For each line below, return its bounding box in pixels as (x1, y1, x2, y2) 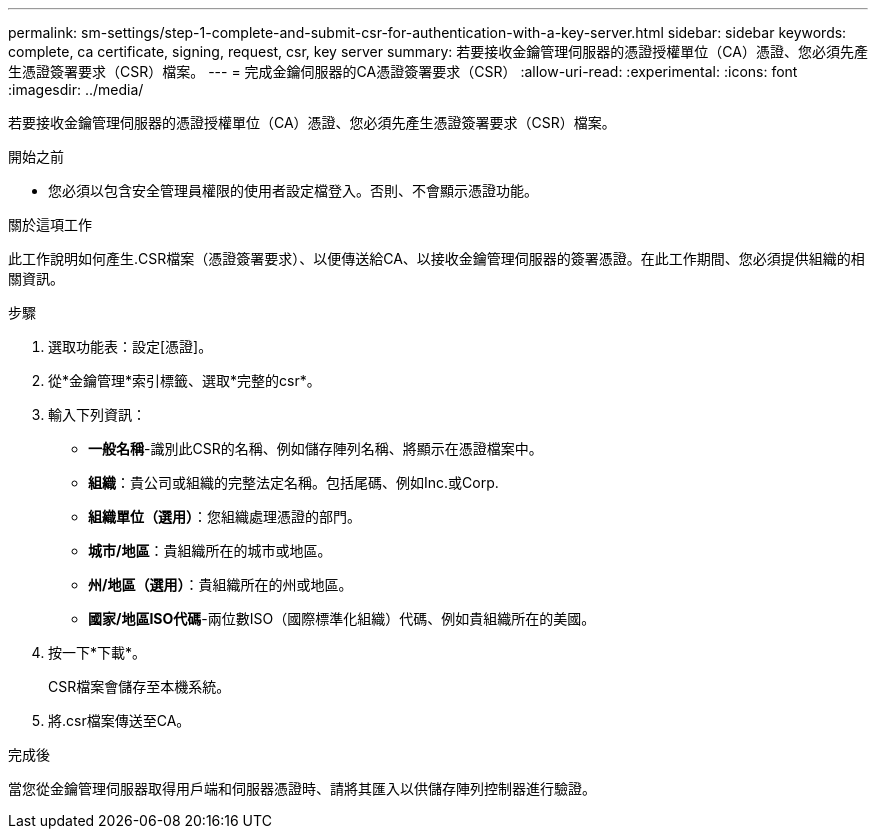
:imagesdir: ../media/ (8, 81, 144, 98)
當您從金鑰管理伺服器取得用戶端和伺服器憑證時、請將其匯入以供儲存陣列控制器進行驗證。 (8, 780, 596, 797)
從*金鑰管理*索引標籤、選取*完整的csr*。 (48, 372, 321, 389)
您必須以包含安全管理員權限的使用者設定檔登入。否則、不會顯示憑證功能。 (48, 182, 538, 199)
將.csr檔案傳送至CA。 (48, 712, 191, 729)
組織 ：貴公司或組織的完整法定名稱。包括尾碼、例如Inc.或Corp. (88, 474, 499, 491)
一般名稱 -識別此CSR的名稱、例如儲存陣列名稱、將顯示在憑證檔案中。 (88, 440, 543, 457)
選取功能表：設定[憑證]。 (48, 338, 213, 355)
